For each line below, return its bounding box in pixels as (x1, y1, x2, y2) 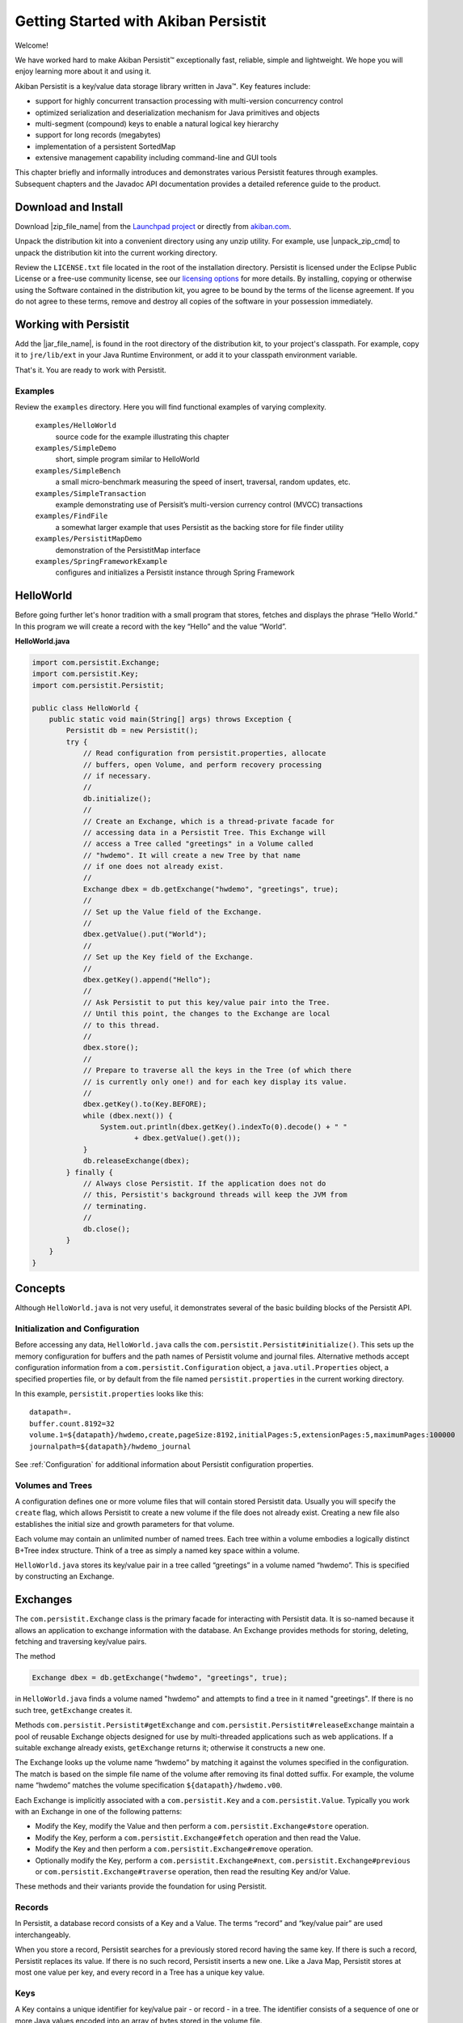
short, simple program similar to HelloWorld (55, 454, 200, 464)
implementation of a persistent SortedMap (35, 142, 176, 151)
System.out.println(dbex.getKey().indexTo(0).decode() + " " (99, 1122, 347, 1132)
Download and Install (15, 200, 124, 214)
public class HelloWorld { (32, 703, 139, 712)
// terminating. (82, 1202, 148, 1211)
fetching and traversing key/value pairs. (15, 1637, 147, 1647)
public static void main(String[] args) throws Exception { (48, 715, 293, 724)
